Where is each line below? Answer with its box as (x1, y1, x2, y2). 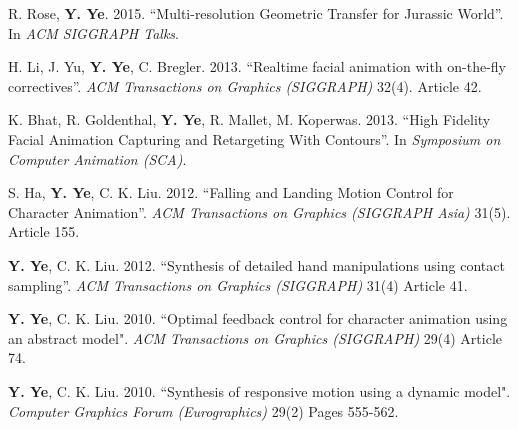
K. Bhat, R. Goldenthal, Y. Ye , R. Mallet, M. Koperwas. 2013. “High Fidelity (8, 109, 491, 130)
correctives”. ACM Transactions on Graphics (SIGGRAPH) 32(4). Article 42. (8, 75, 482, 96)
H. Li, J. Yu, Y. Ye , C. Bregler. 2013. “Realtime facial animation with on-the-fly (8, 56, 507, 77)
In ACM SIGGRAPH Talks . (8, 22, 179, 43)
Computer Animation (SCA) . (8, 148, 187, 169)
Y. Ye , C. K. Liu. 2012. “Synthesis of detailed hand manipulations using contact (8, 254, 505, 275)
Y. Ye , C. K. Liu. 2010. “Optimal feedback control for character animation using (8, 308, 508, 329)
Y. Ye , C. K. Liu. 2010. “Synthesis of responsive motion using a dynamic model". (8, 380, 511, 401)
